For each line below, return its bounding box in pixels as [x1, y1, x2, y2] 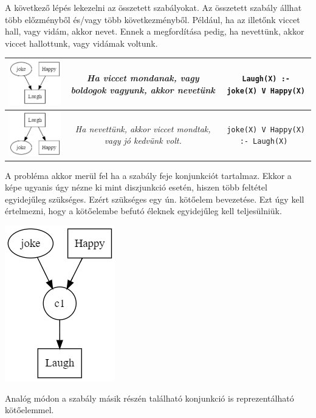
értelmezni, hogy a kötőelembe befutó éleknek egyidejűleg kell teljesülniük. [5, 204, 282, 217]
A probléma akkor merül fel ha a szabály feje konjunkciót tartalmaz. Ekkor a [5, 169, 292, 181]
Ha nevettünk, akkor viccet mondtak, [75, 122, 211, 135]
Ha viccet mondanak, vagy [86, 72, 199, 84]
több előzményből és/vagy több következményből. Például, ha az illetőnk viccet [5, 13, 300, 25]
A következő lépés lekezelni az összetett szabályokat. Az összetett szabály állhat [5, 1, 302, 13]
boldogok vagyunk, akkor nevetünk [70, 83, 215, 96]
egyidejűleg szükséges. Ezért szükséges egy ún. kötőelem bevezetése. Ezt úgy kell [5, 192, 304, 205]
